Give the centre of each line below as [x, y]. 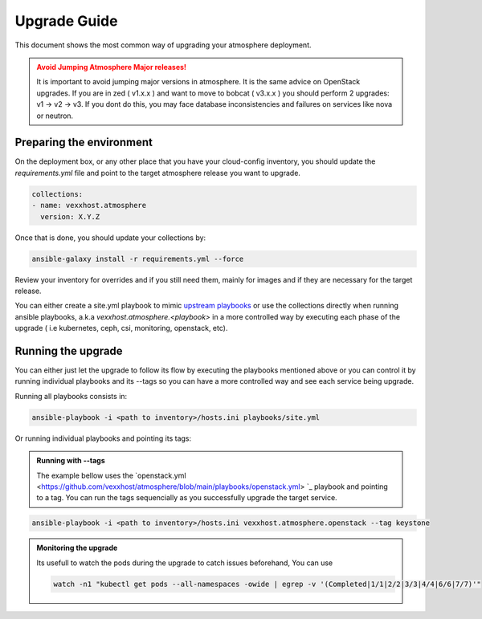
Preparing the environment [84, 143]
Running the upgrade [69, 350]
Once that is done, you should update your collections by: [110, 238]
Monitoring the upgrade [77, 548]
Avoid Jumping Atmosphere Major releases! [112, 67]
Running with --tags [71, 461]
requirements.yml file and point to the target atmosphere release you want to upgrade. [158, 173]
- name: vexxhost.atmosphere [89, 206]
